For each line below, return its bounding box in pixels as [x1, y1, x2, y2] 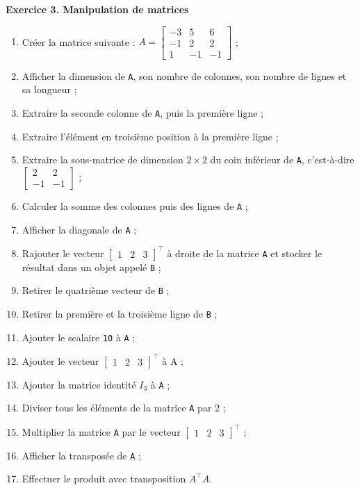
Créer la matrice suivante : [22, 34, 136, 49]
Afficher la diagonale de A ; [22, 222, 137, 236]
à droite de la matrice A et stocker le [167, 245, 322, 260]
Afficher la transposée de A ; [22, 448, 141, 462]
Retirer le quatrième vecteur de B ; [22, 283, 170, 297]
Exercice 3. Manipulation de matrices [6, 2, 189, 16]
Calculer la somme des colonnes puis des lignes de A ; [22, 198, 248, 213]
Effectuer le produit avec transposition [22, 471, 186, 486]
